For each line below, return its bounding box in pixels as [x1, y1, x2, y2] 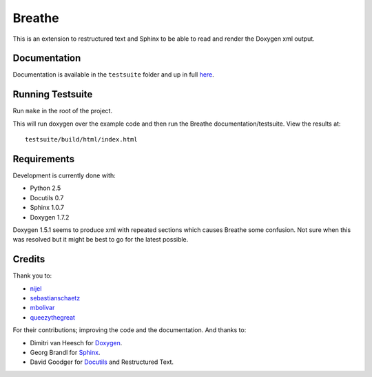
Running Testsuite [12, 88, 93, 100]
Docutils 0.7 [30, 193, 64, 202]
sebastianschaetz [30, 294, 81, 302]
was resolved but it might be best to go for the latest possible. [12, 235, 189, 244]
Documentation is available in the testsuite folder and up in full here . [12, 70, 215, 79]
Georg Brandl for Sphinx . [30, 349, 101, 357]
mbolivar [30, 304, 55, 312]
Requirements [12, 153, 75, 165]
